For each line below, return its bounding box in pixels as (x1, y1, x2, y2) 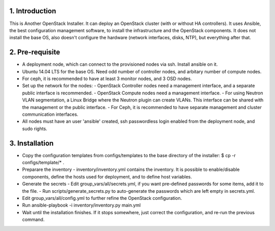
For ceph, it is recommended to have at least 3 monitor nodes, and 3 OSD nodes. (22, 75, 192, 82)
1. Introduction (9, 7, 56, 15)
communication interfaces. (22, 111, 78, 117)
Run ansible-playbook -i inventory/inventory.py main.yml (22, 202, 141, 209)
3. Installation (9, 139, 54, 147)
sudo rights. (22, 125, 48, 132)
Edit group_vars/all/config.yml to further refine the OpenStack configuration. (22, 195, 182, 201)
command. (22, 217, 45, 223)
